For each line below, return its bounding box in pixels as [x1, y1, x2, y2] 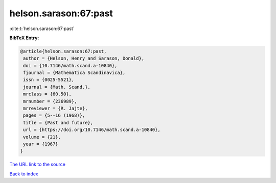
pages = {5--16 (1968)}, [23, 113, 85, 118]
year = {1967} [23, 141, 58, 147]
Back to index [9, 171, 38, 177]
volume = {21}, [23, 134, 61, 140]
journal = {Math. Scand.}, [23, 84, 90, 90]
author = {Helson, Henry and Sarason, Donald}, [23, 56, 145, 61]
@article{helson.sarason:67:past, [20, 48, 107, 54]
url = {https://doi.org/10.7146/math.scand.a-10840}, [23, 127, 160, 133]
